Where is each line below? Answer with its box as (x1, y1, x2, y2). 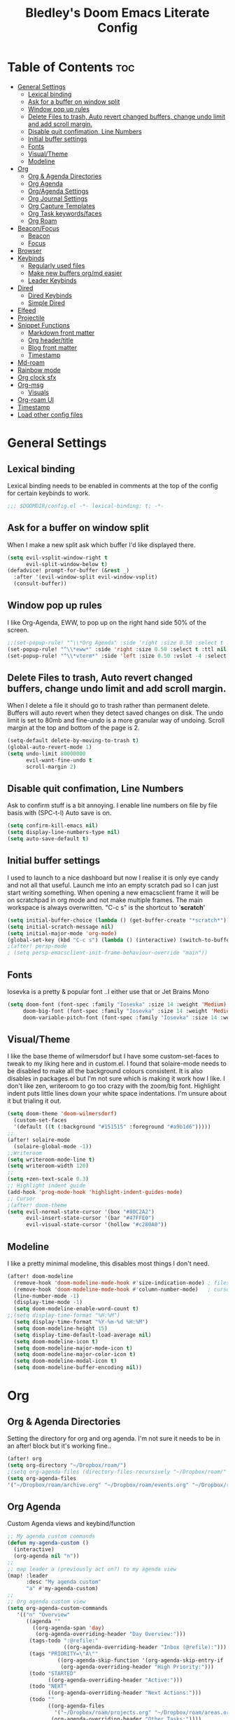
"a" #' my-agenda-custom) (25, 1585, 99, 1592)
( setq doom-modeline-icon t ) (13, 1338, 99, 1345)
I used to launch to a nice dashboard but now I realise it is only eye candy (7, 873, 219, 882)
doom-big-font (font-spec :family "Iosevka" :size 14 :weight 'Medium (22, 1007, 233, 1014)
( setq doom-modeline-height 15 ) (13, 1324, 108, 1332)
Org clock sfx (17, 373, 57, 382)
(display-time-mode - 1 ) (13, 1299, 83, 1306)
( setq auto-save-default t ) (7, 835, 90, 842)
